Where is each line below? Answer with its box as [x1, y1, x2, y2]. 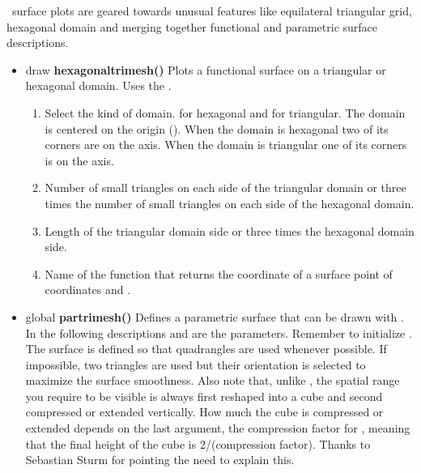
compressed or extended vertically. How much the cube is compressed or [25, 403, 384, 420]
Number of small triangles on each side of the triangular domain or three [45, 179, 406, 196]
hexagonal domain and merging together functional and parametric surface [6, 18, 378, 35]
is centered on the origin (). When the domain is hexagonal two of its [45, 120, 389, 137]
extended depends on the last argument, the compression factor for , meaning [25, 420, 410, 437]
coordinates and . [45, 281, 131, 298]
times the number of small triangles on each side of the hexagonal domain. [45, 194, 415, 211]
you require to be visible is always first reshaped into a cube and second [25, 387, 383, 404]
